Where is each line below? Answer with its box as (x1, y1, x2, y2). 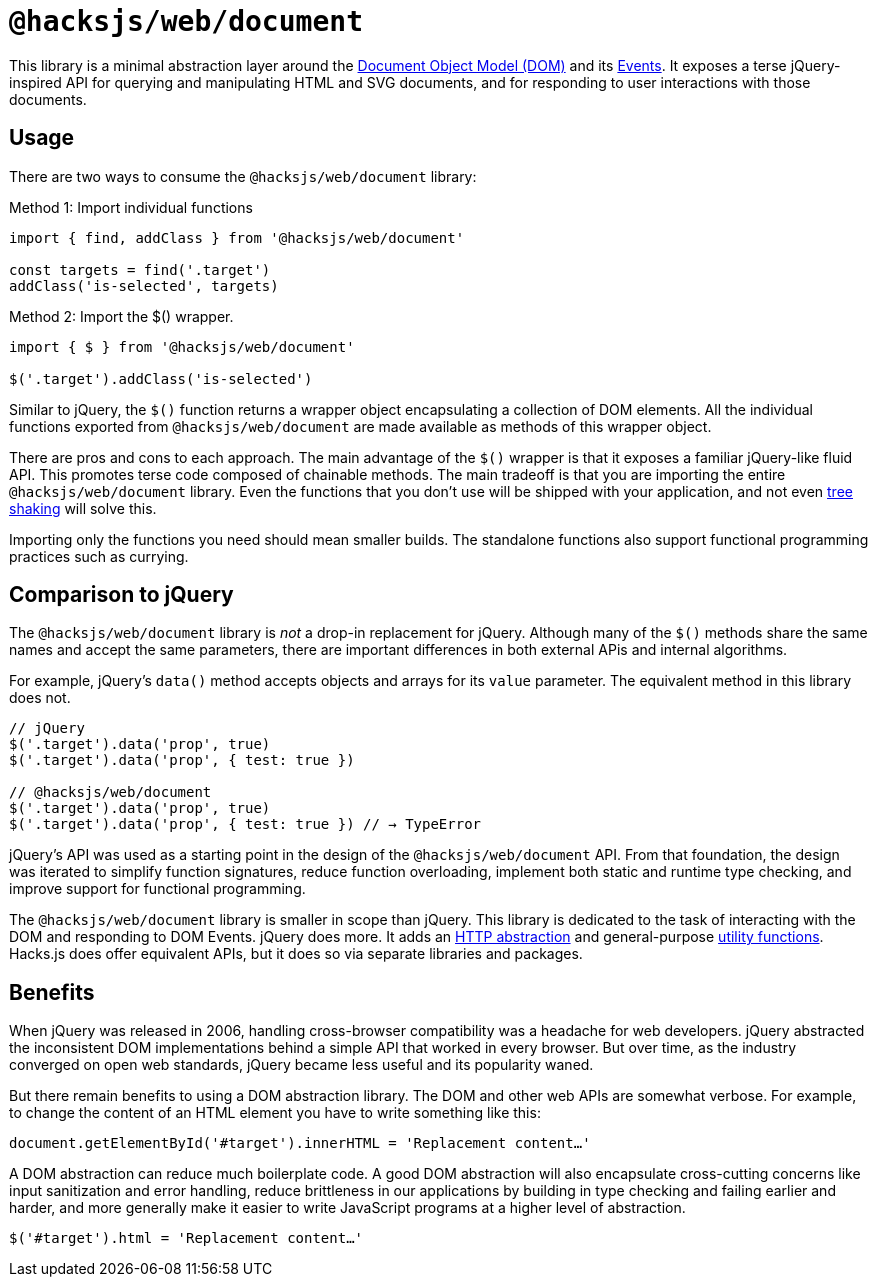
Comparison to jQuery (9, 582, 234, 608)
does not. (9, 689, 71, 707)
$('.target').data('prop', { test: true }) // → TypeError (9, 816, 482, 833)
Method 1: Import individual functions (9, 198, 253, 216)
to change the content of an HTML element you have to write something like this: (9, 1104, 541, 1122)
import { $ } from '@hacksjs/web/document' (9, 338, 355, 355)
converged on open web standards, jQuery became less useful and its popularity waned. (9, 1056, 594, 1074)
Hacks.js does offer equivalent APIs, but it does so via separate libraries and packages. (9, 945, 583, 963)
